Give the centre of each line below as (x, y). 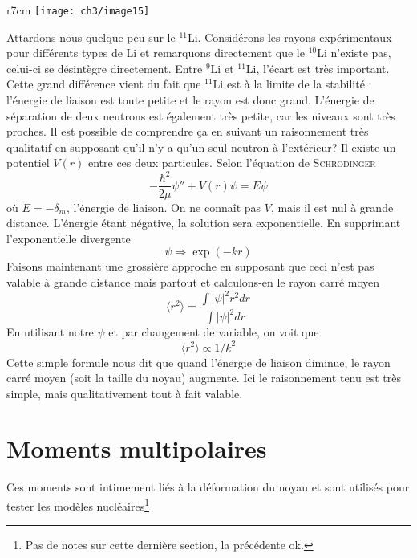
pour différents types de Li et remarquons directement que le (156, 53)
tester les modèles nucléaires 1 (78, 505)
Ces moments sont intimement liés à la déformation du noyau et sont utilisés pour (208, 487)
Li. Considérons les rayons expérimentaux (289, 37)
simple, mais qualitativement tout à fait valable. (125, 393)
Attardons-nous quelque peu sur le (91, 37)
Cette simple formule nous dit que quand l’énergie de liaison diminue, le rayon (198, 362)
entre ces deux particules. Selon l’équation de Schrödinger (232, 163)
